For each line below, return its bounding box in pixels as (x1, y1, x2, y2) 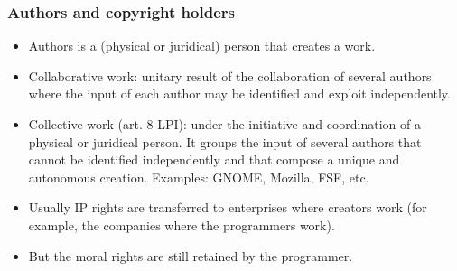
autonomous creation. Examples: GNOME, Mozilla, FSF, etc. (28, 167, 369, 186)
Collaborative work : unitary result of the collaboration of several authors (28, 66, 432, 85)
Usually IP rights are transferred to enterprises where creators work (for (28, 198, 427, 217)
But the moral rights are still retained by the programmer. (28, 246, 353, 265)
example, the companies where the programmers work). (28, 215, 335, 234)
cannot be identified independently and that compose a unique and (28, 150, 400, 169)
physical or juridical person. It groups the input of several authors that (28, 132, 422, 151)
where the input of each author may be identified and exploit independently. (28, 84, 451, 103)
